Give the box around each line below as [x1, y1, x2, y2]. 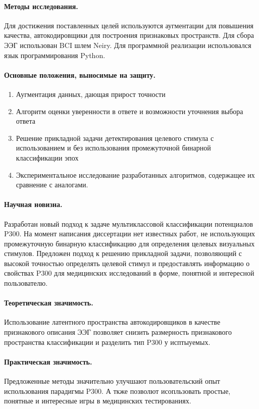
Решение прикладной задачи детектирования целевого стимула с [16, 132, 214, 143]
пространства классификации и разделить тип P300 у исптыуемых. [4, 336, 211, 347]
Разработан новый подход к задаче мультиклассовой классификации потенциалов [4, 218, 253, 229]
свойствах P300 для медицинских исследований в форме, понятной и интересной [4, 268, 254, 278]
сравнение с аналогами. [16, 179, 88, 190]
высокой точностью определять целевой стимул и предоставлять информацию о [4, 258, 250, 268]
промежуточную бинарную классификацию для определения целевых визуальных [4, 238, 255, 248]
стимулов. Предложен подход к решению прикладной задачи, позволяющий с [4, 248, 242, 259]
